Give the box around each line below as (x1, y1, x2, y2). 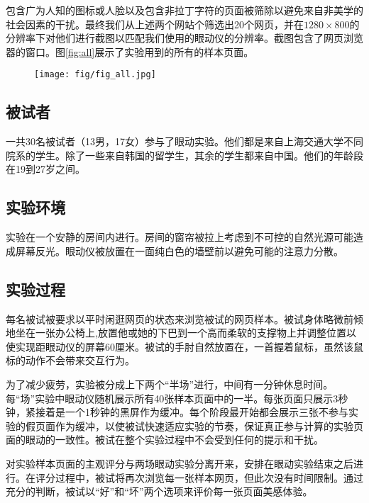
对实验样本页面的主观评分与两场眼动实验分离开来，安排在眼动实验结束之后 (6, 456, 353, 470)
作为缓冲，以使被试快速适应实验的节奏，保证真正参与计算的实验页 (55, 418, 363, 433)
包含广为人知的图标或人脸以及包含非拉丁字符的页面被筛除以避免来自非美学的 (6, 3, 363, 17)
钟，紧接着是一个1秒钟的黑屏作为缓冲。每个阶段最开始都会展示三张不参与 (6, 405, 348, 419)
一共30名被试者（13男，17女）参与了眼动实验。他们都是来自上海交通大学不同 (6, 134, 363, 149)
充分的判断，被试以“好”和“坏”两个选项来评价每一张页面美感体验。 (6, 484, 313, 499)
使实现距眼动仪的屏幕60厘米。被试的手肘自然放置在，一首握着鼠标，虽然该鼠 (6, 339, 363, 354)
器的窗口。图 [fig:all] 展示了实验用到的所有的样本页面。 (6, 44, 254, 59)
